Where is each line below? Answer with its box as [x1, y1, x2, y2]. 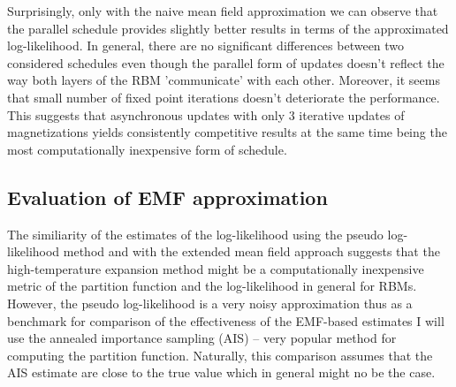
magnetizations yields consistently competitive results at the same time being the [7, 123, 447, 141]
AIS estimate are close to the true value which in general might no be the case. [7, 363, 436, 382]
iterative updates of [299, 105, 405, 124]
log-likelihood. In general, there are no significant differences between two [7, 36, 405, 55]
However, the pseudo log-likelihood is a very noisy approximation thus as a [7, 293, 413, 312]
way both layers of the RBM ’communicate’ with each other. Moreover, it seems [7, 71, 440, 89]
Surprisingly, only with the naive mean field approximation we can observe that [7, 2, 438, 19]
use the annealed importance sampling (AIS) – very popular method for [7, 329, 397, 347]
